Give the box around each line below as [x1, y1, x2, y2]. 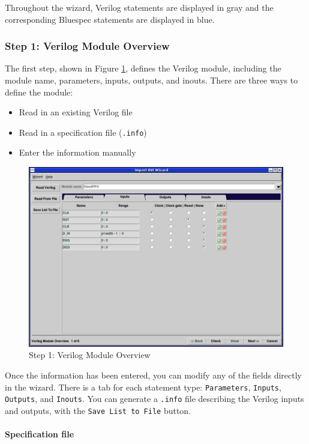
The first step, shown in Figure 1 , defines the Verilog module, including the [5, 62, 281, 75]
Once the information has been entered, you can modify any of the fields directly [5, 369, 302, 382]
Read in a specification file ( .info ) [19, 126, 147, 138]
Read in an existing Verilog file [19, 106, 133, 118]
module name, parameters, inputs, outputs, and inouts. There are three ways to [5, 74, 298, 86]
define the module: [5, 85, 73, 98]
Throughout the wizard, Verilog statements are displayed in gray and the [5, 1, 274, 13]
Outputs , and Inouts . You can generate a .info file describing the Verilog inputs [5, 392, 304, 405]
